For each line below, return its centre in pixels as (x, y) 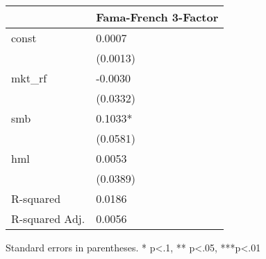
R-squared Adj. (48, 218)
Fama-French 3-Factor (157, 17)
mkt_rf (29, 78)
